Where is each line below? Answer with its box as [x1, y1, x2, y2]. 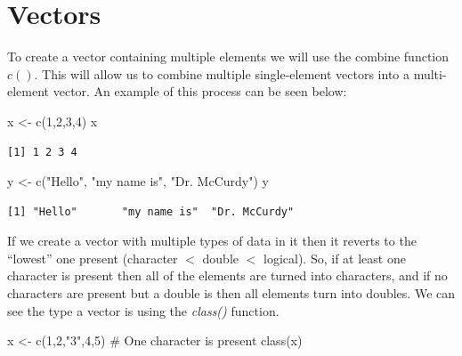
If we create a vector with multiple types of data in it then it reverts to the [7, 231, 417, 250]
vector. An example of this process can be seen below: [53, 82, 347, 101]
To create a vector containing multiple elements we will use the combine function [7, 47, 450, 66]
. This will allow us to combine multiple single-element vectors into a [34, 64, 409, 83]
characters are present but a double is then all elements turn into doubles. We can [7, 284, 456, 303]
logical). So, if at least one [263, 248, 406, 267]
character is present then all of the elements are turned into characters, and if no [7, 266, 448, 285]
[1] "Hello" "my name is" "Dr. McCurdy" [7, 205, 295, 218]
